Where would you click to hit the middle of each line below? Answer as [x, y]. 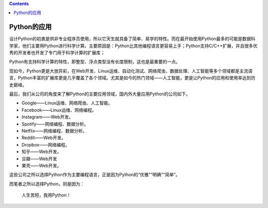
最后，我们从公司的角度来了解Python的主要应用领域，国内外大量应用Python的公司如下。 [100, 94]
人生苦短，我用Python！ [46, 195]
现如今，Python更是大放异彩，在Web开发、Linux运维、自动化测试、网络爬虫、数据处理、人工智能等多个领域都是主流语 [131, 71]
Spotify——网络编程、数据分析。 [55, 124]
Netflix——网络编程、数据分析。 [54, 131]
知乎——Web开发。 [41, 152]
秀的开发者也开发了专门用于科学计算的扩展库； [57, 53]
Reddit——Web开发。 [44, 138]
